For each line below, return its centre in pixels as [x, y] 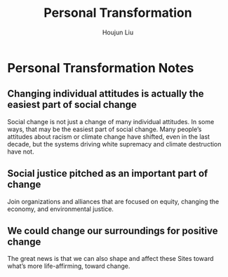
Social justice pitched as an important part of [108, 174]
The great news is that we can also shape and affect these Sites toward [110, 259]
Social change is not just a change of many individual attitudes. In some [111, 121]
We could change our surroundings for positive [113, 230]
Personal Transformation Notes [101, 68]
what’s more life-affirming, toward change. [69, 266]
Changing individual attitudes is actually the [106, 94]
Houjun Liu [118, 32]
